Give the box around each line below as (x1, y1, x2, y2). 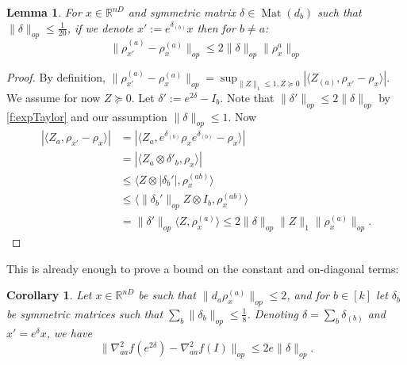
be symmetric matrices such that (6, 305, 163, 321)
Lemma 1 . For (6, 4, 82, 20)
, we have (46, 324, 92, 340)
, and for (286, 287, 330, 303)
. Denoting (247, 305, 298, 321)
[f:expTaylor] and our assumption (6, 108, 167, 124)
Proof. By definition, (6, 69, 106, 86)
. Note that (220, 89, 275, 105)
